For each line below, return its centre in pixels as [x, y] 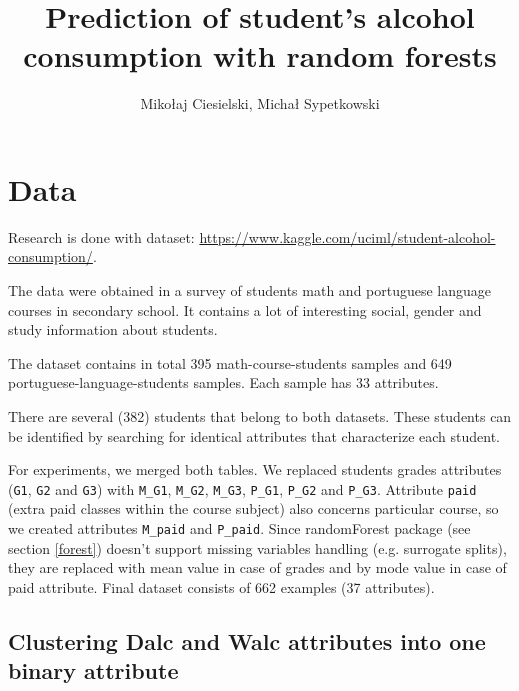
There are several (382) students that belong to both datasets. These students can [260, 416]
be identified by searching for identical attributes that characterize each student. [254, 435]
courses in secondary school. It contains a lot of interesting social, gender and [245, 309]
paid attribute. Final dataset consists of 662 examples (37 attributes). [221, 586]
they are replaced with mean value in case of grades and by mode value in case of [257, 567]
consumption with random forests [260, 55]
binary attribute [93, 670]
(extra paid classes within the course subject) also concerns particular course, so [253, 508]
